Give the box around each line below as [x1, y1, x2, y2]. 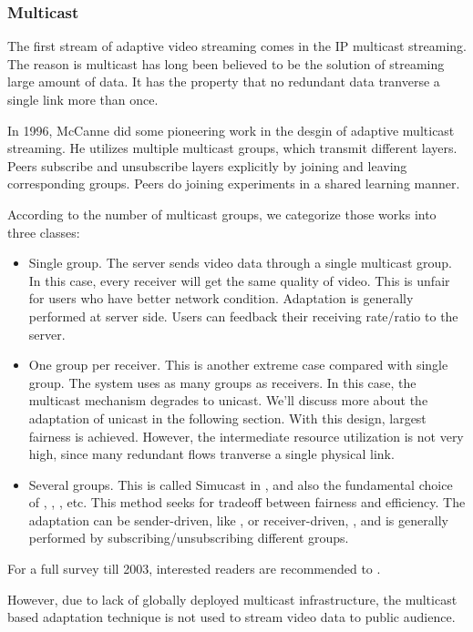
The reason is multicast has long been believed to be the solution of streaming [7, 54, 445, 73]
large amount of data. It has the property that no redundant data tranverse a [7, 72, 440, 91]
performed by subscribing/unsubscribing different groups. [28, 528, 349, 547]
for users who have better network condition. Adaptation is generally [28, 289, 414, 308]
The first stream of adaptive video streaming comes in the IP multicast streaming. [7, 36, 467, 56]
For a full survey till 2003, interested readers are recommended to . [7, 559, 381, 578]
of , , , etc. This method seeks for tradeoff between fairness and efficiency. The [28, 493, 466, 512]
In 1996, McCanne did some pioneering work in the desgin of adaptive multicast [7, 120, 455, 139]
